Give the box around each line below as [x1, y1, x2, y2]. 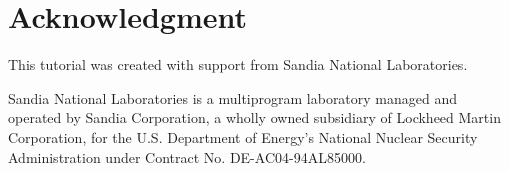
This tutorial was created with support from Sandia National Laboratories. [8, 54, 468, 75]
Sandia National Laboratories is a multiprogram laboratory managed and [8, 87, 458, 108]
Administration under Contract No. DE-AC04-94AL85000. [8, 146, 366, 167]
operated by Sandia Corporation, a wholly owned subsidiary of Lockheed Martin [8, 107, 501, 128]
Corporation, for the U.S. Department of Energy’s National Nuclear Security [8, 126, 478, 147]
